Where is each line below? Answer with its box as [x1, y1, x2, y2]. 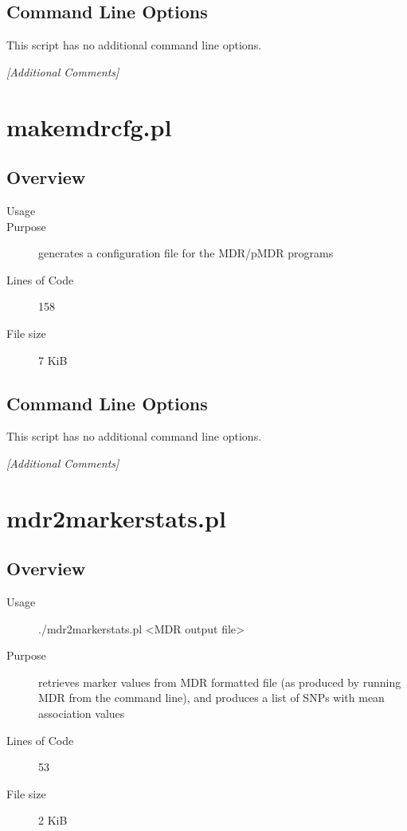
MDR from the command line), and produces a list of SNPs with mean [38, 689, 385, 706]
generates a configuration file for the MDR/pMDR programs [38, 245, 334, 261]
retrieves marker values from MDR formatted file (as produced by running [38, 673, 401, 690]
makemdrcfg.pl [6, 110, 172, 143]
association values [38, 705, 125, 722]
